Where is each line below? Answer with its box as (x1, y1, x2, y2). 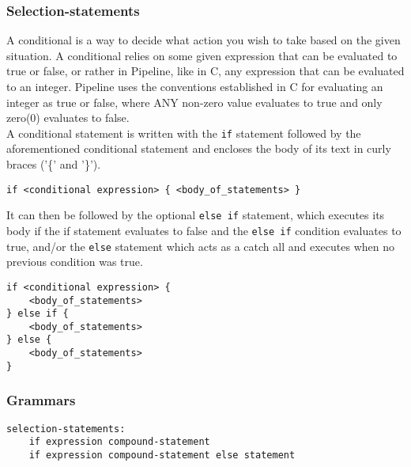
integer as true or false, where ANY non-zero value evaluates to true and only (6, 93, 383, 110)
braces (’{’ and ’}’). (6, 156, 101, 173)
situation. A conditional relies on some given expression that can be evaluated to (6, 47, 398, 63)
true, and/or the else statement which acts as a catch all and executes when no (6, 237, 394, 254)
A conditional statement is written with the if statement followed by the (6, 124, 361, 141)
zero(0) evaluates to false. (6, 109, 130, 126)
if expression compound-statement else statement (28, 449, 296, 461)
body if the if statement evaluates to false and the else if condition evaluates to (6, 222, 402, 238)
